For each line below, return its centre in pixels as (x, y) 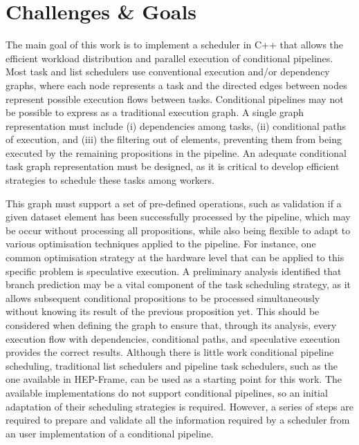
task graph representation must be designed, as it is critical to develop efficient (173, 166)
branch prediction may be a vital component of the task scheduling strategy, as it (178, 284)
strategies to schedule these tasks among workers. (110, 180)
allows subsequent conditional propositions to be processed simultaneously (163, 297)
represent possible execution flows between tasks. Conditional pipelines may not (175, 98)
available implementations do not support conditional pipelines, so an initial (167, 392)
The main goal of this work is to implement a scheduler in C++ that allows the (175, 45)
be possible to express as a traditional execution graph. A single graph (155, 112)
